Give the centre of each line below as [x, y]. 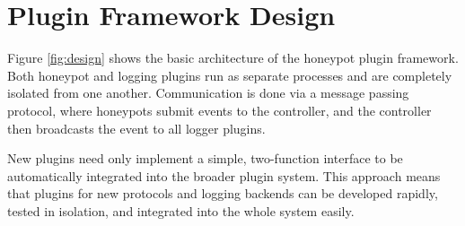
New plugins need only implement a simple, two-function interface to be [205, 158]
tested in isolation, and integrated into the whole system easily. [181, 210]
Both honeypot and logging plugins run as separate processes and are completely [230, 75]
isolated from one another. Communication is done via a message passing [208, 93]
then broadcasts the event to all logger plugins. [136, 128]
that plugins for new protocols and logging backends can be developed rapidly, [223, 193]
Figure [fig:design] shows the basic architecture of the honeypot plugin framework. [233, 58]
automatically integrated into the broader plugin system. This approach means [224, 175]
